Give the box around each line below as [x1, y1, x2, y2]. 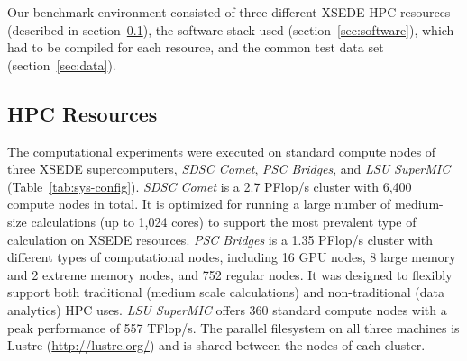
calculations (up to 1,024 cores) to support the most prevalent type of [31, 212, 417, 230]
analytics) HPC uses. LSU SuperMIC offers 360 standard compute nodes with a [7, 300, 447, 319]
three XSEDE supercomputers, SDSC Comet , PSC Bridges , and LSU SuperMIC [7, 159, 451, 178]
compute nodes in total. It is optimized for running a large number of [7, 194, 391, 213]
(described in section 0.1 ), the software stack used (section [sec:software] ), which [7, 20, 454, 39]
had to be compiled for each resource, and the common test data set [7, 38, 384, 57]
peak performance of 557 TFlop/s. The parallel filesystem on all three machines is [7, 318, 460, 337]
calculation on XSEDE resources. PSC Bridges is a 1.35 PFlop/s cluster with [7, 230, 434, 248]
